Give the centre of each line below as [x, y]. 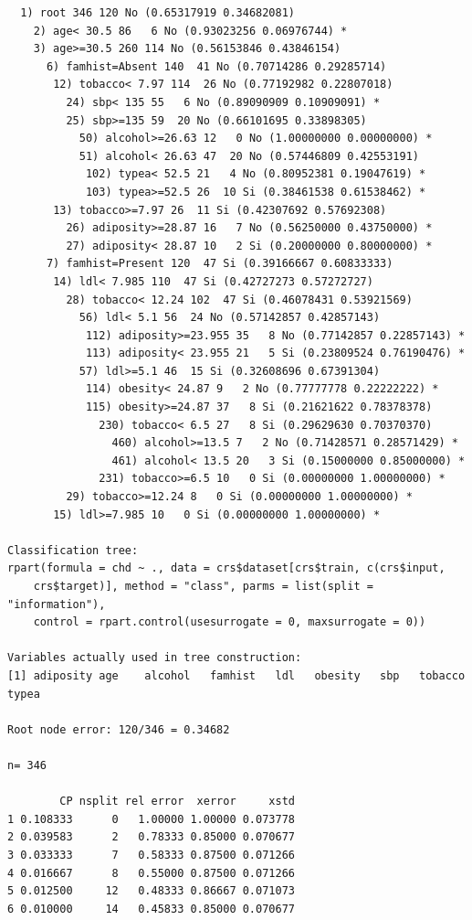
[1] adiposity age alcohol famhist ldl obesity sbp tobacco [236, 675]
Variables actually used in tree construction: [155, 658]
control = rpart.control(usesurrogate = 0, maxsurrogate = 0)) [230, 622]
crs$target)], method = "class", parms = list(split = [203, 586]
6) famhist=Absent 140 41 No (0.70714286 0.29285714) [216, 66]
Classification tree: [73, 550]
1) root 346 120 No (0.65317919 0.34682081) [157, 13]
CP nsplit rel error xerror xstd [177, 802]
